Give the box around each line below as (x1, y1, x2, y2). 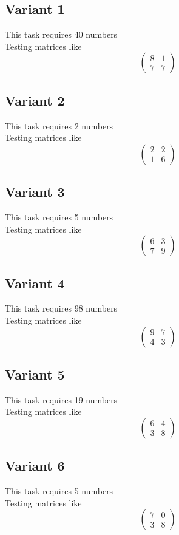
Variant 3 (5, 182, 65, 201)
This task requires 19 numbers (5, 393, 118, 406)
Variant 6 (5, 456, 65, 475)
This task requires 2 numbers (5, 119, 113, 132)
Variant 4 (5, 273, 65, 292)
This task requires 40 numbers (5, 28, 118, 41)
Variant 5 (5, 364, 65, 383)
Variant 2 (5, 90, 65, 109)
